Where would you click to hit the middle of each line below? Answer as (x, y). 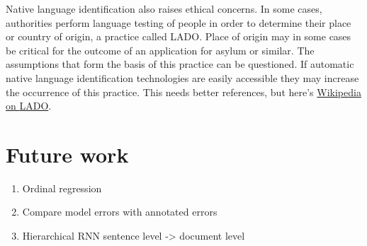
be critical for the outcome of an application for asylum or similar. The (160, 50)
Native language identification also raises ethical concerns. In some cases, (164, 8)
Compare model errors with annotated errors (120, 212)
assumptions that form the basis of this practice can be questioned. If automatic (180, 64)
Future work (67, 154)
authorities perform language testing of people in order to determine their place (179, 22)
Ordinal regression (62, 188)
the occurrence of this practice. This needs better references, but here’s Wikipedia (183, 92)
